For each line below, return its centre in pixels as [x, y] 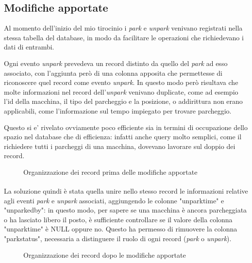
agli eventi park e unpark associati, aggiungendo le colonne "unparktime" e [114, 200]
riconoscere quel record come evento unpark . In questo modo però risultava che [121, 82]
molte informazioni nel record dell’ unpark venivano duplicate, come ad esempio [121, 91]
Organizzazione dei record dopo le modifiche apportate [105, 255]
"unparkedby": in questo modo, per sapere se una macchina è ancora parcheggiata [126, 210]
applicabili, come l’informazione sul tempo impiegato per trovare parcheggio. [118, 110]
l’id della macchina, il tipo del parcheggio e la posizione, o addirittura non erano [123, 101]
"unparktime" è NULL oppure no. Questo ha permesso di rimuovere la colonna [121, 229]
